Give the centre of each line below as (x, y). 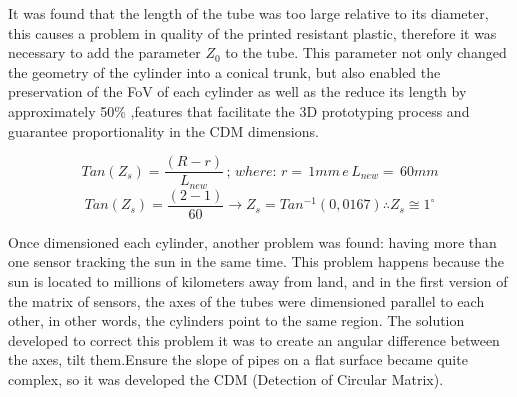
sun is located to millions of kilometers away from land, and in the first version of (258, 280)
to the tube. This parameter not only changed (366, 52)
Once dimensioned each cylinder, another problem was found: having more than (252, 241)
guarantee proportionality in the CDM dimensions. (163, 130)
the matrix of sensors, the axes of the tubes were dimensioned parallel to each (246, 300)
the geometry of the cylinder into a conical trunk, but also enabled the (224, 71)
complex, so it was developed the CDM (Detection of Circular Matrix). (226, 378)
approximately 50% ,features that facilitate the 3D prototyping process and (239, 110)
